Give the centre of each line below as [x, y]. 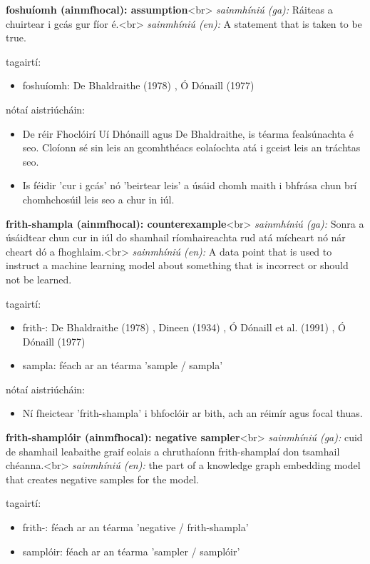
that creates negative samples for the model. [102, 479]
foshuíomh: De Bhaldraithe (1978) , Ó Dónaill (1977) [138, 85]
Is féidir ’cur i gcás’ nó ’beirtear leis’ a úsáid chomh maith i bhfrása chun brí [190, 185]
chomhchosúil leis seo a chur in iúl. [98, 199]
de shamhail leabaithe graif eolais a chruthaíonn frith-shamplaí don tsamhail [173, 451]
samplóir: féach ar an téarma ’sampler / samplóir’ [131, 551]
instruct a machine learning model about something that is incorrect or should [177, 265]
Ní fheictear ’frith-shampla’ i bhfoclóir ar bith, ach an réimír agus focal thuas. [192, 413]
